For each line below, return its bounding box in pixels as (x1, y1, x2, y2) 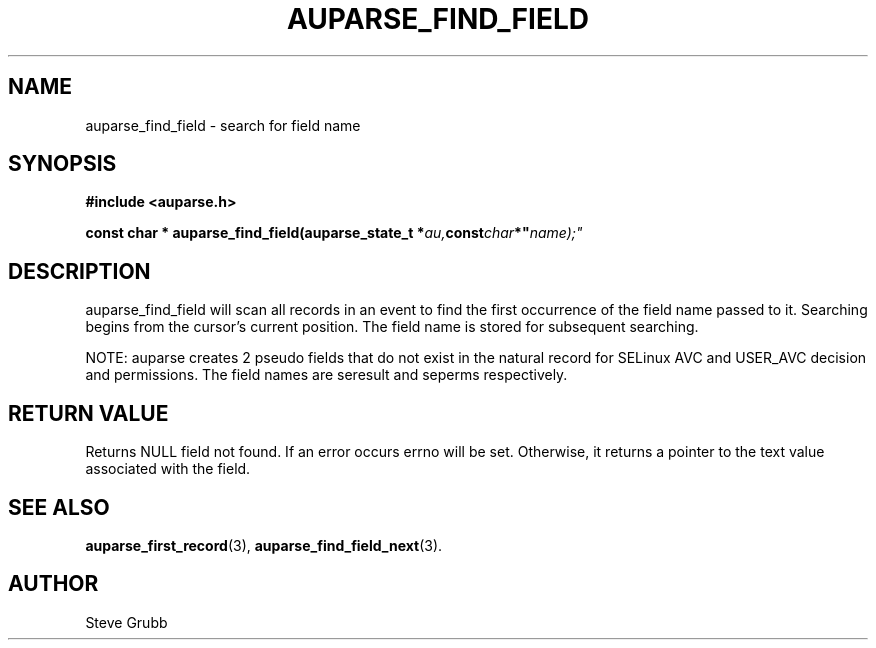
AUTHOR (8, 571, 99, 597)
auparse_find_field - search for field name (85, 116, 361, 134)
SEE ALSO (8, 494, 110, 520)
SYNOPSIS (8, 151, 117, 177)
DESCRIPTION (8, 258, 151, 284)
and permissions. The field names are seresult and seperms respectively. (85, 366, 568, 384)
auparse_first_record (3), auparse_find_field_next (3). (85, 536, 443, 554)
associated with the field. (85, 460, 251, 478)
